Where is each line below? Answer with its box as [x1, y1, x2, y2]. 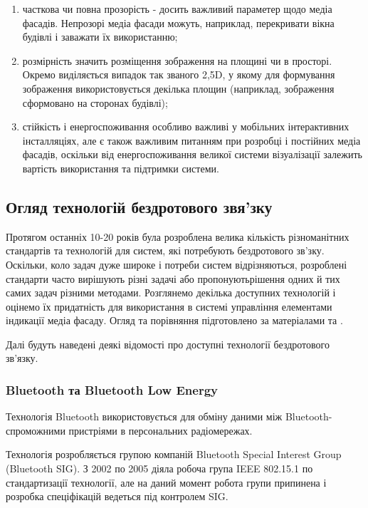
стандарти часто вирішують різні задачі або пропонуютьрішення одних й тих [6, 271, 340, 286]
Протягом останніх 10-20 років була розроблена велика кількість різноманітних [6, 229, 349, 244]
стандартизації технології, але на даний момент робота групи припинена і [6, 475, 327, 489]
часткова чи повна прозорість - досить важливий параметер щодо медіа [22, 1, 332, 16]
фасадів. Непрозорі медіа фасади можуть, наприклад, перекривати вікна [22, 15, 335, 30]
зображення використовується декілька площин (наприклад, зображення [22, 81, 335, 95]
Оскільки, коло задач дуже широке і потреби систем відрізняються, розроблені [6, 256, 347, 271]
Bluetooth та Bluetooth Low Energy [6, 381, 218, 398]
